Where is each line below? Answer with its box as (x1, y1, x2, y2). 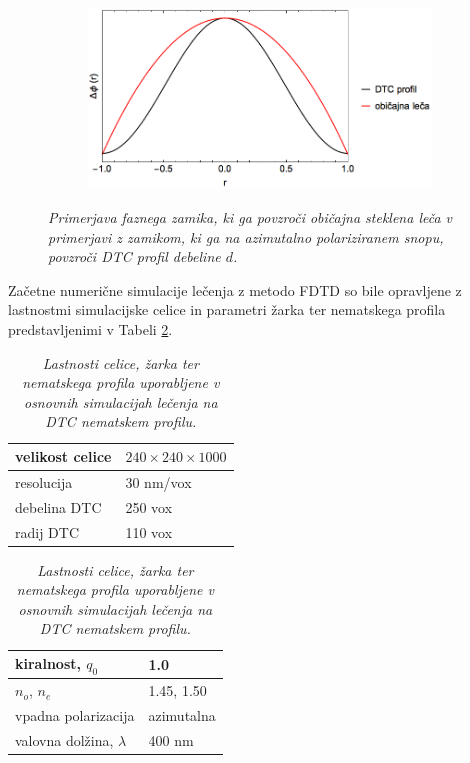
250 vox (125, 496, 173, 517)
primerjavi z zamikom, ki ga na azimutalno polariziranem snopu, (48, 226, 444, 247)
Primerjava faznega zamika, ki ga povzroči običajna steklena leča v (48, 207, 453, 228)
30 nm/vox (125, 471, 192, 492)
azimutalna (148, 704, 216, 725)
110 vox (125, 521, 173, 542)
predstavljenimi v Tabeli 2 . (8, 319, 173, 340)
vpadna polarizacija (15, 704, 135, 725)
